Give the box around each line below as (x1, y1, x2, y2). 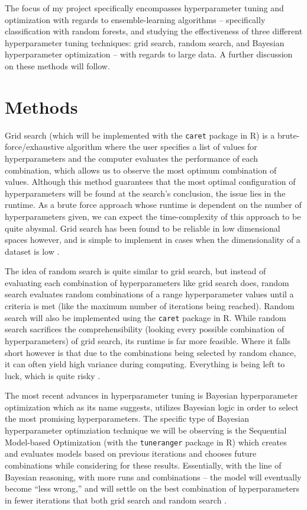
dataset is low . (5, 245, 60, 257)
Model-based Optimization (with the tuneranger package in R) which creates (5, 435, 287, 448)
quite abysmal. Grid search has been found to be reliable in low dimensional (5, 222, 280, 234)
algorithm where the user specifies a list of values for (67, 140, 257, 153)
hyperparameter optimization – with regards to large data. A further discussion (5, 48, 293, 60)
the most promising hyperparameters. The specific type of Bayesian (5, 412, 249, 425)
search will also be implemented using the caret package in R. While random (5, 311, 286, 323)
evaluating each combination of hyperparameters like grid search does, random (5, 276, 289, 288)
